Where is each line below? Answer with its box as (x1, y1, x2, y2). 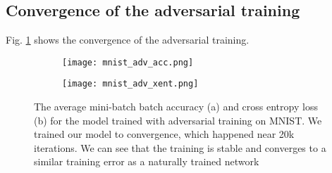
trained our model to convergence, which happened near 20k (34, 127, 295, 141)
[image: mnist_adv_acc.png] (62, 57, 194, 68)
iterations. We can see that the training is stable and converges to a (34, 140, 326, 155)
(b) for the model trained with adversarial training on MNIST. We (34, 113, 322, 127)
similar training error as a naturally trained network (34, 154, 259, 169)
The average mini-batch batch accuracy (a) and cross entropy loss (34, 99, 318, 114)
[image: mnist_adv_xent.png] (62, 79, 199, 89)
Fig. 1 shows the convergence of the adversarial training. (6, 32, 250, 47)
